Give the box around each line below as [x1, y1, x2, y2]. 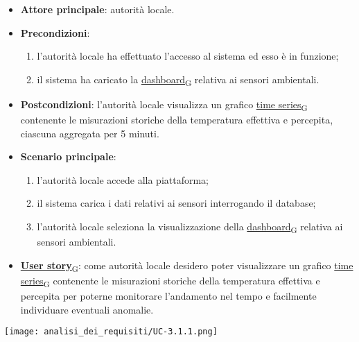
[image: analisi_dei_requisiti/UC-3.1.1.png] [4, 327, 218, 337]
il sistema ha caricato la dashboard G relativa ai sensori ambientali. [37, 71, 319, 88]
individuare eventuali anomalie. [20, 302, 154, 316]
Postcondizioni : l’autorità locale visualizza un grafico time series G [20, 96, 308, 113]
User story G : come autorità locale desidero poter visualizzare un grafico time [20, 257, 353, 274]
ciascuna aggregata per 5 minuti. [20, 126, 159, 140]
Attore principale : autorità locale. [20, 2, 175, 16]
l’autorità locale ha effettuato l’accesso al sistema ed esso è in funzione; [37, 49, 339, 63]
